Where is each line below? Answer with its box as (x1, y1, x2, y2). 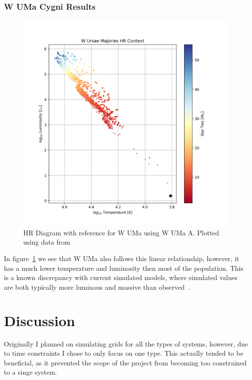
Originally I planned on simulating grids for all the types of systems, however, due (4, 338, 248, 348)
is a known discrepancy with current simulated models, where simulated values (4, 272, 238, 282)
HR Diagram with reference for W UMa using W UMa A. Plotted (23, 227, 220, 237)
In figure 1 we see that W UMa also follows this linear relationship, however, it (4, 253, 239, 263)
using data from (23, 237, 70, 247)
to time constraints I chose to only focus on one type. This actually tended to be (4, 348, 243, 358)
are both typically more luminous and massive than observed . (4, 281, 190, 292)
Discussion (4, 310, 75, 330)
